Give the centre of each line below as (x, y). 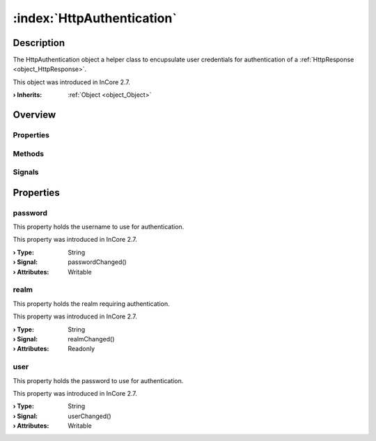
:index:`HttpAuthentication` (95, 18)
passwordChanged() (97, 262)
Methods (29, 153)
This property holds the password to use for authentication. (98, 380)
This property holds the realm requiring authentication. (91, 304)
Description (39, 43)
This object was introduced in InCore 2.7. (71, 82)
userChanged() (89, 416)
